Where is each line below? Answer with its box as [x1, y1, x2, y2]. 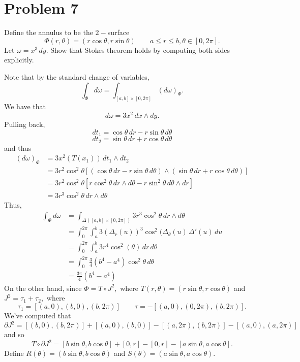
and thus [4, 142, 32, 153]
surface [107, 27, 130, 38]
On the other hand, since [4, 282, 82, 293]
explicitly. [4, 54, 34, 65]
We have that [4, 101, 46, 112]
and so [4, 329, 24, 340]
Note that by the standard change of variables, [4, 71, 149, 82]
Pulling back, [4, 119, 45, 129]
